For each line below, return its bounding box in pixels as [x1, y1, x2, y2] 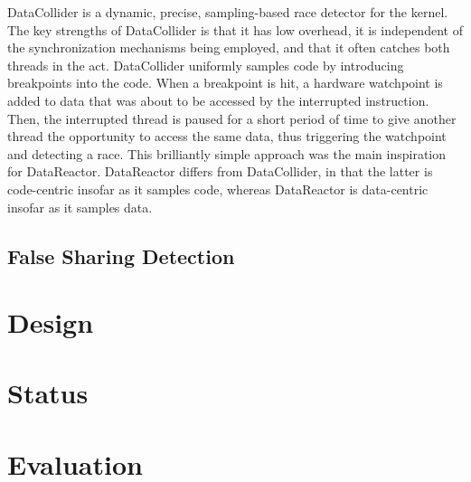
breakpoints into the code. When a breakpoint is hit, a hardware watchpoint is [7, 73, 443, 92]
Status [7, 374, 89, 411]
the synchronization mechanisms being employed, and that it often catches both [7, 38, 450, 57]
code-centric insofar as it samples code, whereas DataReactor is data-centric [7, 179, 429, 198]
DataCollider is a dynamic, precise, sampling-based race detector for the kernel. [7, 3, 448, 21]
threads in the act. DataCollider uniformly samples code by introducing [7, 55, 404, 74]
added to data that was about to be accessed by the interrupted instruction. [7, 90, 429, 109]
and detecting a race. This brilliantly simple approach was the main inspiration [7, 144, 447, 163]
